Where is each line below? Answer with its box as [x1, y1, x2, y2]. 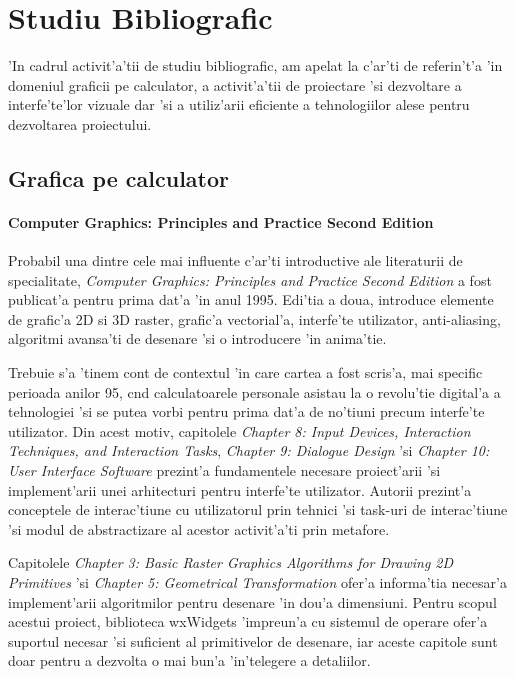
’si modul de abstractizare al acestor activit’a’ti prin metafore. [8, 518, 390, 539]
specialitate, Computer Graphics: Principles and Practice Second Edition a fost [8, 269, 492, 290]
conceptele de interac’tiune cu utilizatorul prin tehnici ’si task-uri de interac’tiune [8, 499, 508, 520]
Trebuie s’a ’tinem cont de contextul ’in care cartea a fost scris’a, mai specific [8, 362, 483, 383]
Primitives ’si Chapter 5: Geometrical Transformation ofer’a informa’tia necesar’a [8, 571, 507, 592]
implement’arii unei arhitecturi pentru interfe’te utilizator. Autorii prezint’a [8, 479, 472, 500]
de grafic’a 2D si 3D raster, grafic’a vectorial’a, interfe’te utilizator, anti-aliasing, [8, 308, 501, 329]
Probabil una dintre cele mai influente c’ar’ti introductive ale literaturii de [8, 250, 463, 271]
